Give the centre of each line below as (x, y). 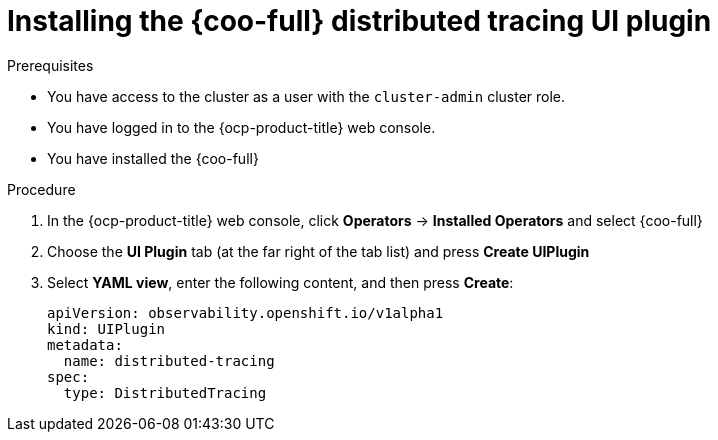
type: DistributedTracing (165, 392)
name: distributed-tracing (169, 360)
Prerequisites (50, 65)
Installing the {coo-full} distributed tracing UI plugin (359, 21)
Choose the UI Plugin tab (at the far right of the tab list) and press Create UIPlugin (318, 251)
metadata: (85, 344)
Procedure (41, 189)
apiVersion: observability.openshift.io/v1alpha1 (245, 312)
